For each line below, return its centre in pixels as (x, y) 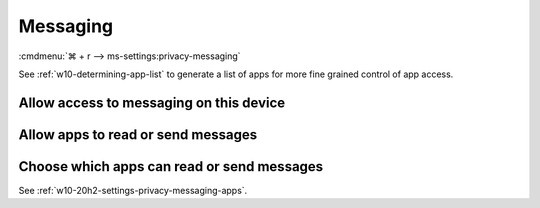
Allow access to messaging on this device (152, 102)
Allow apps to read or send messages (138, 134)
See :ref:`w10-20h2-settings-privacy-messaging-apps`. (133, 190)
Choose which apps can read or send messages (171, 166)
